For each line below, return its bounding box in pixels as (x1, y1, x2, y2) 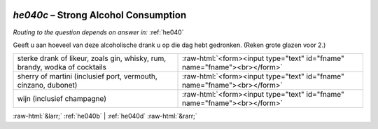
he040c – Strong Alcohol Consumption (13, 9, 187, 21)
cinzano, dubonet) (17, 81, 78, 90)
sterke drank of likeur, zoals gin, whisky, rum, (17, 53, 167, 63)
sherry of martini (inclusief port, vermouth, (17, 72, 157, 81)
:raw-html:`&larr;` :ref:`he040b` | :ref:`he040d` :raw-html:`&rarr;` (13, 112, 197, 121)
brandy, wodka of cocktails (17, 62, 106, 72)
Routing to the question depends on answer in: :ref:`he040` (13, 28, 184, 36)
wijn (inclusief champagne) (17, 94, 107, 104)
